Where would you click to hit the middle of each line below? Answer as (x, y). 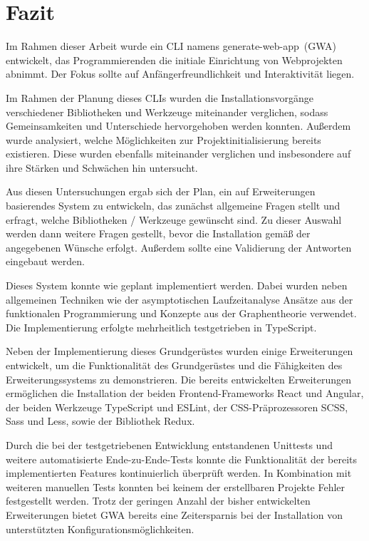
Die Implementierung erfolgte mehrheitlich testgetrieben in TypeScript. (161, 327)
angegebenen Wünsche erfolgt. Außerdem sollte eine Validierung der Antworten (179, 247)
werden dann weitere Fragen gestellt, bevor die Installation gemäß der (158, 233)
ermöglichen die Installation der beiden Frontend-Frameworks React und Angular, (185, 393)
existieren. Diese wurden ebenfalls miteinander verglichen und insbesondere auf (178, 154)
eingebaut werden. (45, 261)
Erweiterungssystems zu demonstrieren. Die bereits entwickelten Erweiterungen (179, 379)
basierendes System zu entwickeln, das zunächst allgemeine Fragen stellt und (173, 206)
